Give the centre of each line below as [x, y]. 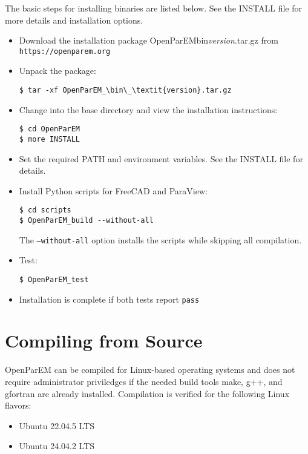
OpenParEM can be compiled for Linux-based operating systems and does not [150, 370]
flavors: [18, 405]
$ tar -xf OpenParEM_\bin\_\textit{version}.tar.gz [125, 90]
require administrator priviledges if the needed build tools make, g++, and [144, 381]
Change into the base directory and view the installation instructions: [148, 109]
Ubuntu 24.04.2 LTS [57, 446]
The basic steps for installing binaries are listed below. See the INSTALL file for [153, 8]
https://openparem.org [65, 51]
